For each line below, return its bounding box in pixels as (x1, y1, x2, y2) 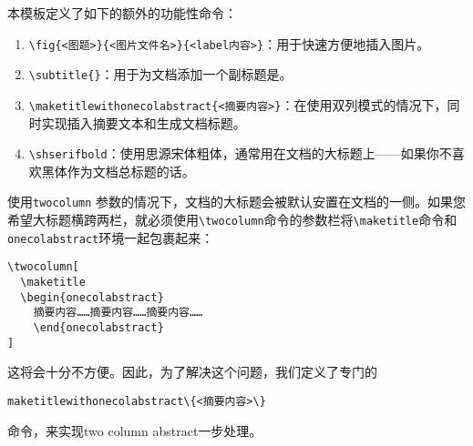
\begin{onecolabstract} (20, 290, 164, 304)
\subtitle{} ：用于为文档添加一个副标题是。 (28, 65, 293, 84)
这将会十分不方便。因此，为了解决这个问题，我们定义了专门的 (7, 362, 377, 381)
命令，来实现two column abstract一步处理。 (7, 421, 262, 440)
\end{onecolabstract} (33, 321, 164, 334)
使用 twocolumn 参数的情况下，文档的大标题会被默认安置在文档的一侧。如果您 (7, 192, 467, 211)
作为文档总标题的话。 (67, 161, 195, 180)
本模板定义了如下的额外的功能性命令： (7, 4, 237, 22)
